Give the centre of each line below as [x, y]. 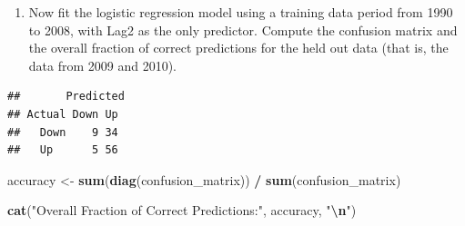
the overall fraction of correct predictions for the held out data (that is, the [238, 48]
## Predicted [66, 97]
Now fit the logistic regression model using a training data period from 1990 [241, 12]
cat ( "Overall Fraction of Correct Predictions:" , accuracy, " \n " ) [182, 210]
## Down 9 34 [63, 132]
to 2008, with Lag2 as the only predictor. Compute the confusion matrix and [243, 29]
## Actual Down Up [63, 114]
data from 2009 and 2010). [103, 65]
